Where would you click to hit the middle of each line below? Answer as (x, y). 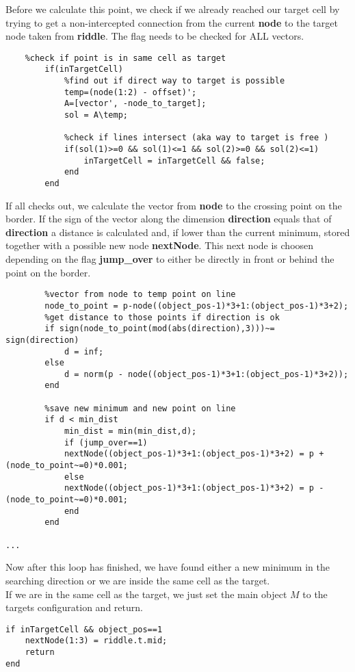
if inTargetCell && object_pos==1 (84, 629)
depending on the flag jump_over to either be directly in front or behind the (170, 259)
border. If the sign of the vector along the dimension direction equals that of (169, 219)
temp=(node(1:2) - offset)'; (130, 92)
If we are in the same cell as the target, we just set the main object (146, 594)
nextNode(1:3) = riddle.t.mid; (96, 641)
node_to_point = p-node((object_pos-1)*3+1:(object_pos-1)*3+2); (197, 306)
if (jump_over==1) (106, 442)
